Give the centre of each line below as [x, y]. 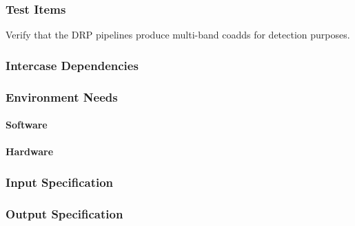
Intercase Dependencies [72, 65]
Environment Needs [62, 97]
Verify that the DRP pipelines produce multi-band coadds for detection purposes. [178, 35]
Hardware [30, 151]
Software [27, 125]
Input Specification [60, 182]
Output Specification [64, 213]
